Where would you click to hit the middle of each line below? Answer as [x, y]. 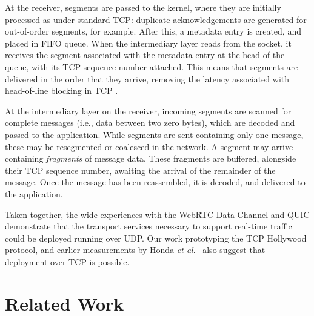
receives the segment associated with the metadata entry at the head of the [145, 55]
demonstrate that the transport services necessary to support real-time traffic [149, 226]
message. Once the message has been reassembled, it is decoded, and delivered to [155, 182]
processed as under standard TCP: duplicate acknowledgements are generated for [156, 19]
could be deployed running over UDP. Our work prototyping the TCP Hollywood [156, 238]
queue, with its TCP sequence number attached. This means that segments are [152, 66]
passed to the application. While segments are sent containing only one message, [154, 134]
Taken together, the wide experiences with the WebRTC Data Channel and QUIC [157, 214]
